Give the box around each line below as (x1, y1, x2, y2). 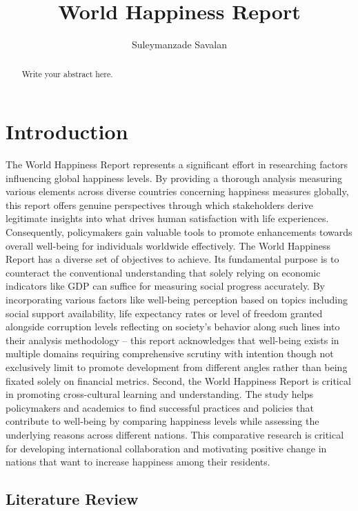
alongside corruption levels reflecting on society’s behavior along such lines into (6, 319, 340, 334)
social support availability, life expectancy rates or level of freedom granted (6, 305, 323, 320)
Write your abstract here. (21, 68, 113, 79)
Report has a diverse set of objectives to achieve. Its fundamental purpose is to (6, 252, 339, 266)
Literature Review (6, 488, 139, 510)
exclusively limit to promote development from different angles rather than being (6, 360, 348, 374)
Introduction (6, 117, 128, 146)
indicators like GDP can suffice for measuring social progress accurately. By (6, 279, 325, 293)
